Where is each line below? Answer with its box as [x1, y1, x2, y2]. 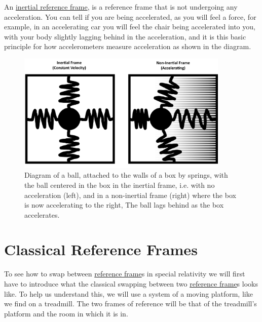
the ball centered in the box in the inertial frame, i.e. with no [24, 179, 215, 190]
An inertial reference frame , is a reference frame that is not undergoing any [4, 2, 238, 12]
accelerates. [24, 209, 60, 220]
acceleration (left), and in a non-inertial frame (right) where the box [24, 189, 236, 200]
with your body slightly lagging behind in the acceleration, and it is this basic [4, 31, 246, 42]
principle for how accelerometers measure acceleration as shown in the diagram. [4, 41, 251, 52]
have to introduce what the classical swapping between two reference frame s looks [4, 278, 258, 289]
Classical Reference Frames [4, 239, 198, 260]
